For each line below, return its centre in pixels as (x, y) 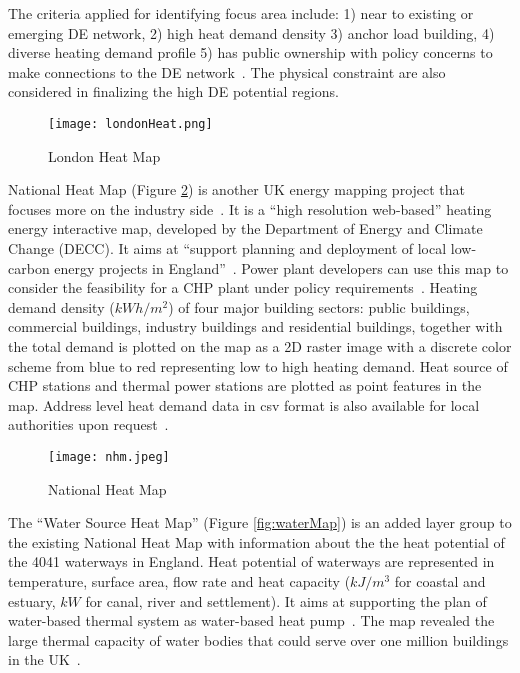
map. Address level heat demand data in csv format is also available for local (244, 404)
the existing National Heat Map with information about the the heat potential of (256, 541)
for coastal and (440, 580)
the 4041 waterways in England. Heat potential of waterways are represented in (251, 561)
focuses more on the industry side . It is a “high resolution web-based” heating (250, 208)
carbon (29, 267)
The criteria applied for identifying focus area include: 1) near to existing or (241, 13)
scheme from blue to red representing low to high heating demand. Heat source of (258, 365)
